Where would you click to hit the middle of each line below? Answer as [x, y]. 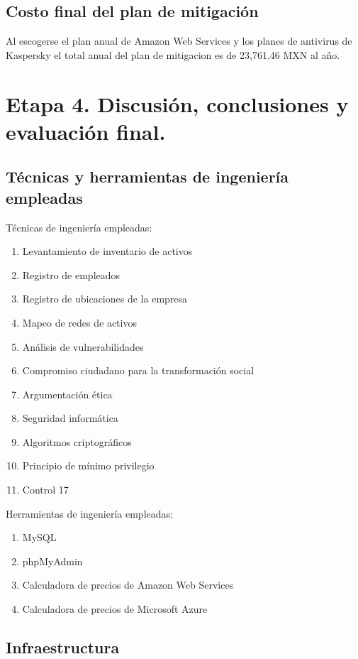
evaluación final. [86, 131]
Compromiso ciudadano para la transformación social [138, 370]
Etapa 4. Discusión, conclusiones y [177, 103]
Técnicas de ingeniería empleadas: [79, 227]
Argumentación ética [67, 394]
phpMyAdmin [52, 561]
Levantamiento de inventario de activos [107, 251]
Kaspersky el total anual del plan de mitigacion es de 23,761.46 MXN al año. [173, 54]
